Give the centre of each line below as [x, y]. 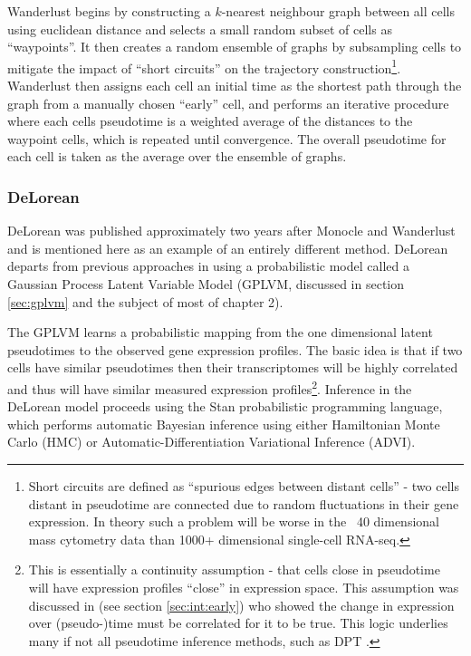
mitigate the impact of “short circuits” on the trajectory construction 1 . [204, 66]
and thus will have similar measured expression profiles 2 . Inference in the [210, 387]
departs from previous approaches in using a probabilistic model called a [208, 266]
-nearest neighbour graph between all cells [338, 11]
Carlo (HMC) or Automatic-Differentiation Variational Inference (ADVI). [211, 442]
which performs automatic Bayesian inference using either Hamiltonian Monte [224, 424]
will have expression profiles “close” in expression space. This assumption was [244, 587]
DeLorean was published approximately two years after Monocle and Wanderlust [231, 231]
